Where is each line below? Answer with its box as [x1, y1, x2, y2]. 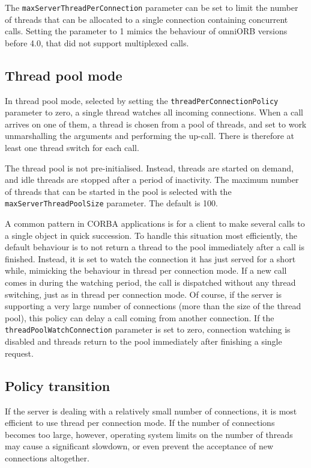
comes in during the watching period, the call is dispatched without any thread [5, 276, 296, 289]
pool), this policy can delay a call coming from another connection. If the [5, 311, 274, 324]
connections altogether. [5, 451, 89, 464]
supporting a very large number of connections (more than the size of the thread [5, 300, 301, 312]
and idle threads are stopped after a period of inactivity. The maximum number [5, 173, 299, 186]
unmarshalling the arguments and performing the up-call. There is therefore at [5, 129, 294, 142]
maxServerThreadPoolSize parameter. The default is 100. [5, 197, 218, 209]
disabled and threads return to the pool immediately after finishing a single [5, 335, 282, 348]
